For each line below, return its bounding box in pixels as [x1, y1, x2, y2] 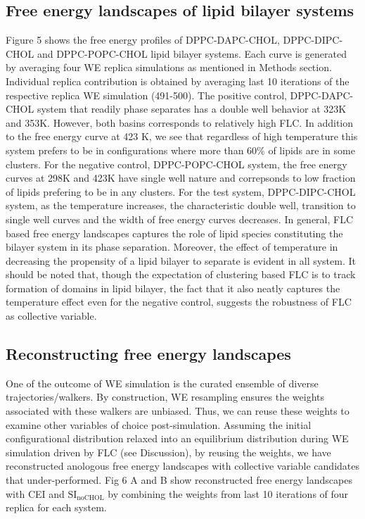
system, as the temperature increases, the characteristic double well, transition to [6, 198, 356, 213]
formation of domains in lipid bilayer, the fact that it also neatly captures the [6, 280, 340, 295]
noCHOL [77, 494, 104, 502]
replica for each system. [6, 500, 107, 515]
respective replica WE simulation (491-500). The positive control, [6, 87, 287, 102]
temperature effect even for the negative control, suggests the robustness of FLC [6, 294, 352, 309]
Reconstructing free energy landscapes [6, 343, 291, 365]
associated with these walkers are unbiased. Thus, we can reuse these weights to [6, 404, 350, 418]
